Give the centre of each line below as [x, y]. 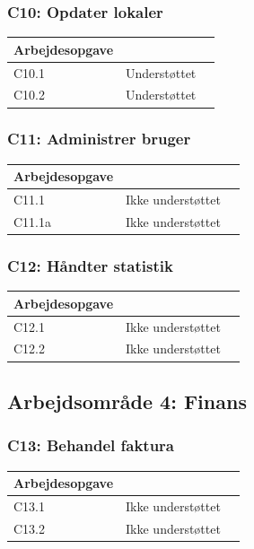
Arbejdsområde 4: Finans [127, 401]
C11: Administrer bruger [99, 139]
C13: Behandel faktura [91, 445]
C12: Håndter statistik [90, 265]
